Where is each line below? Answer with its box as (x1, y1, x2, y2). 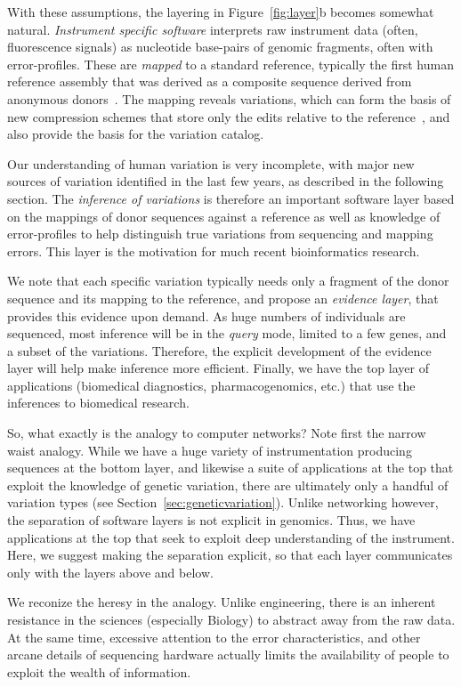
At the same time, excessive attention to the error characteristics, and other (7, 627, 421, 646)
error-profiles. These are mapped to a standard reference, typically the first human (7, 54, 454, 73)
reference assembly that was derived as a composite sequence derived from (7, 72, 412, 91)
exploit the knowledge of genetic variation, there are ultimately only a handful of (7, 475, 449, 494)
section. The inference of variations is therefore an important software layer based (7, 189, 455, 207)
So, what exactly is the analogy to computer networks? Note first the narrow (7, 424, 426, 442)
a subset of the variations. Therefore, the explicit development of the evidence (7, 341, 432, 360)
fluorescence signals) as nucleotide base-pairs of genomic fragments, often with (7, 37, 433, 56)
